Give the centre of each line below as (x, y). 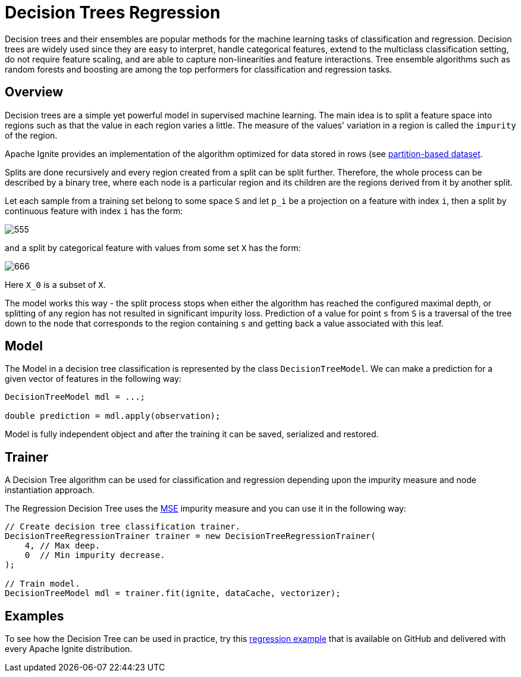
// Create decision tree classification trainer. (123, 527)
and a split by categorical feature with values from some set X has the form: (153, 247)
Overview (34, 92)
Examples (34, 616)
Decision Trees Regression (113, 12)
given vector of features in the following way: (93, 379)
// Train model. (43, 584)
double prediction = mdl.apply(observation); (113, 416)
